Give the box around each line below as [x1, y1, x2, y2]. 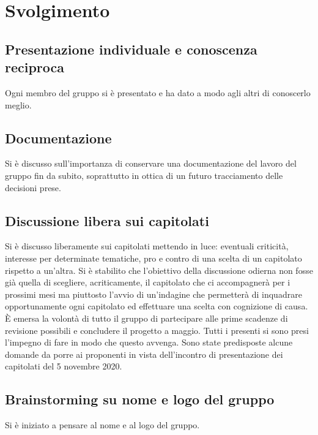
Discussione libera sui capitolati [5, 211, 209, 230]
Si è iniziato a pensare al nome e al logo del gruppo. [5, 418, 200, 431]
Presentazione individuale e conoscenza [5, 39, 257, 58]
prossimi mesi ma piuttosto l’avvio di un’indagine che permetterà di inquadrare [5, 287, 302, 300]
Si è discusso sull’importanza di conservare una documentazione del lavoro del [5, 157, 297, 170]
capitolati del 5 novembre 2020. [5, 360, 122, 373]
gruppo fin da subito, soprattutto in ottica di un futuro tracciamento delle [5, 168, 283, 181]
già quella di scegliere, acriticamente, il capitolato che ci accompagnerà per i [5, 276, 290, 289]
